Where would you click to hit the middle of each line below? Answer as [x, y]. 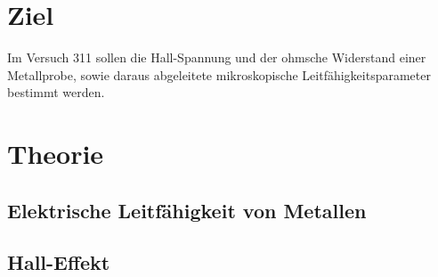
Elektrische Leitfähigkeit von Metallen [187, 210]
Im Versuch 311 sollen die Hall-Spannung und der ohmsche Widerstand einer [217, 57]
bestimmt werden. [56, 92]
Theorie [56, 154]
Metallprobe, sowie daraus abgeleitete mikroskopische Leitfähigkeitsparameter [219, 74]
